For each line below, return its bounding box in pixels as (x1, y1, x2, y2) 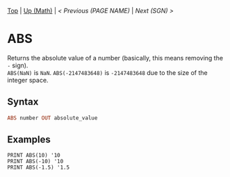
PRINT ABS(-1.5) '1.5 (7, 164, 70, 171)
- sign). (7, 61, 28, 69)
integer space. (7, 76, 49, 84)
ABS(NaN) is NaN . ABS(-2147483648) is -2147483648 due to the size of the (7, 68, 208, 76)
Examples (7, 134, 51, 146)
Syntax (7, 96, 39, 108)
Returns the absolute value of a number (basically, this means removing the (7, 53, 224, 62)
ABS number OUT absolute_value (7, 115, 98, 121)
